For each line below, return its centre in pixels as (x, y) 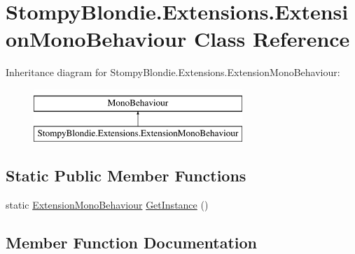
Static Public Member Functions (126, 175)
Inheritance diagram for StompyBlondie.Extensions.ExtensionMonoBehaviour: (173, 72)
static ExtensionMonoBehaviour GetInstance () (107, 205)
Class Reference (272, 39)
